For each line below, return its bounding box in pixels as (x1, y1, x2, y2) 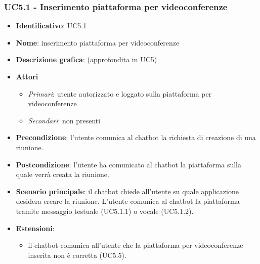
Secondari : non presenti (28, 115, 101, 125)
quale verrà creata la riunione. (16, 169, 109, 180)
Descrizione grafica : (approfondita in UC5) (16, 54, 157, 65)
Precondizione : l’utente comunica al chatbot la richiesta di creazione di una (16, 132, 256, 143)
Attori (16, 71, 38, 81)
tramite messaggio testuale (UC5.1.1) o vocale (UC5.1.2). (16, 205, 194, 216)
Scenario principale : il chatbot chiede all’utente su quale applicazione (16, 186, 239, 196)
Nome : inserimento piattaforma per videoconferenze (16, 37, 180, 48)
